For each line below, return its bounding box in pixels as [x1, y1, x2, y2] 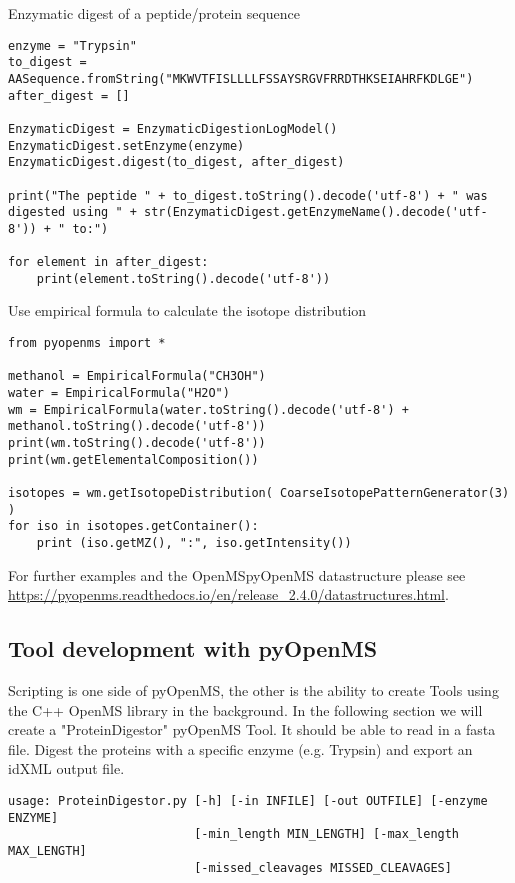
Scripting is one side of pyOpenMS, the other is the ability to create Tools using [8, 679, 499, 700]
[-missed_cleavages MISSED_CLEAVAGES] [194, 860, 452, 875]
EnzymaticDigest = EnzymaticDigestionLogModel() [8, 121, 338, 136]
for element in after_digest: [8, 255, 209, 270]
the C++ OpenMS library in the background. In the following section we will [8, 699, 483, 720]
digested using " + [8, 205, 137, 220]
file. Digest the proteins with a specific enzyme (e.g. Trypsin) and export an [8, 738, 473, 759]
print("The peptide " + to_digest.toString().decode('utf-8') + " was [8, 188, 488, 203]
